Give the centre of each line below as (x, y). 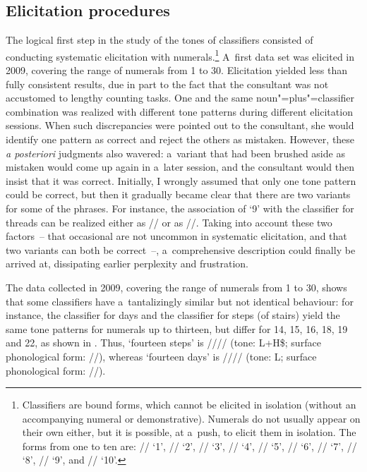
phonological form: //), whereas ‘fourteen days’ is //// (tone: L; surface (161, 356)
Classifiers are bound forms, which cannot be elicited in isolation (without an (189, 405)
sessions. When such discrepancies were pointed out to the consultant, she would (180, 125)
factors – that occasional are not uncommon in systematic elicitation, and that (176, 236)
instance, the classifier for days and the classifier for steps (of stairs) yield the (173, 315)
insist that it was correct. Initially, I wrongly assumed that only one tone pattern (181, 180)
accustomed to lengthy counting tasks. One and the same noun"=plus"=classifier (180, 98)
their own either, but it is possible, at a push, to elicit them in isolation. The (189, 432)
